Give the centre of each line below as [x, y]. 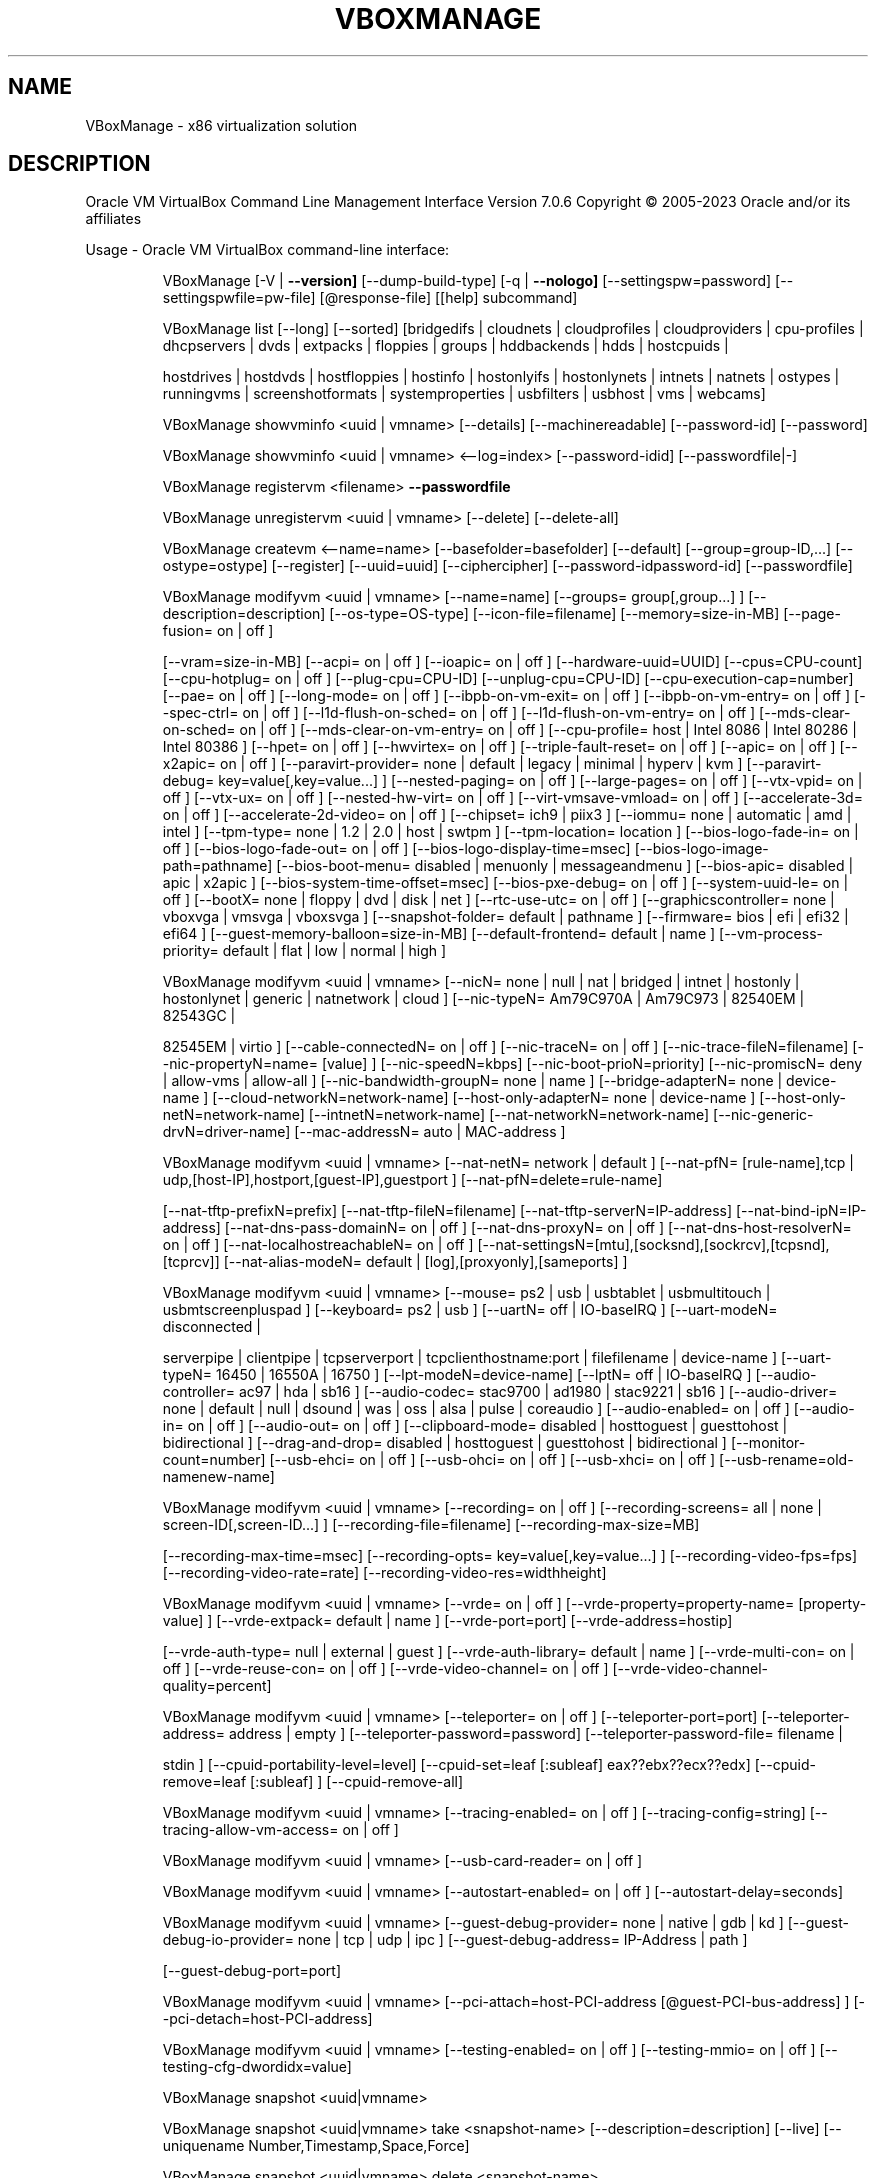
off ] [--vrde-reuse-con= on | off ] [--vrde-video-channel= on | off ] [385, 1669]
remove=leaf [204, 1782]
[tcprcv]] [191, 1262]
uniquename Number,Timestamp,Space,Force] [316, 2146]
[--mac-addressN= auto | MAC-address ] [430, 1132]
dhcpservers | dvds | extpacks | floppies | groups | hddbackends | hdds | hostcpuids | [445, 346]
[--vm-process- [771, 934]
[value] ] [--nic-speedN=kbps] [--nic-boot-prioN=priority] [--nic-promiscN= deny [592, 1064]
